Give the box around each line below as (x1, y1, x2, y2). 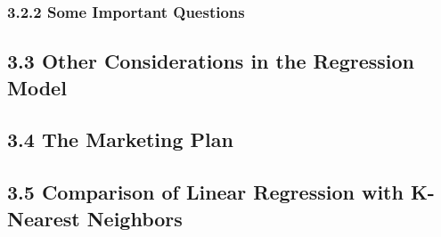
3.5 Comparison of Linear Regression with (7, 178, 404, 206)
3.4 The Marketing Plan (7, 126, 233, 153)
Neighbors (86, 204, 183, 232)
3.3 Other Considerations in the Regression (7, 47, 415, 75)
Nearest (7, 204, 80, 232)
